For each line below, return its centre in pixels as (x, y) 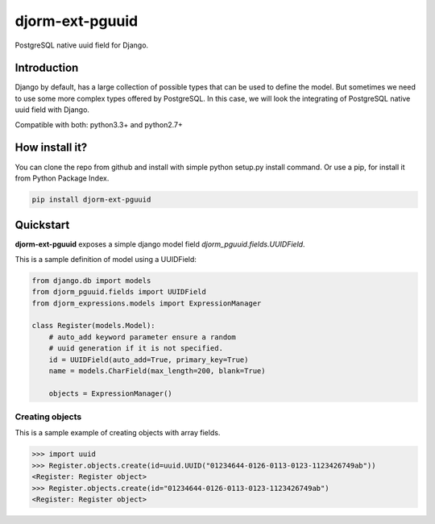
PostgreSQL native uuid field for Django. (82, 45)
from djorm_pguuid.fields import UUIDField (119, 292)
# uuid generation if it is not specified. (136, 348)
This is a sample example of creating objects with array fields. (118, 433)
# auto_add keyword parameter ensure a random (143, 337)
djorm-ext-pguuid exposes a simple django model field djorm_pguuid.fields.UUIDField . (160, 244)
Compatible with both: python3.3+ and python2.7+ (99, 124)
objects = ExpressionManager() (110, 393)
